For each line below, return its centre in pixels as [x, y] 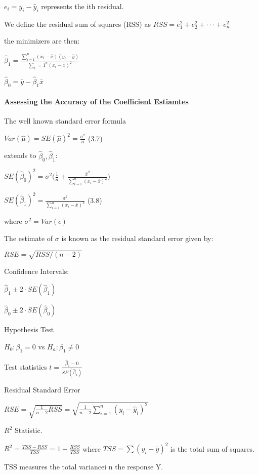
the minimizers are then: [42, 41]
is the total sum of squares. [213, 448]
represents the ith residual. [82, 6]
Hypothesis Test [29, 329]
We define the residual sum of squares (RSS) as [77, 24]
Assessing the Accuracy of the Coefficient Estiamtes [96, 102]
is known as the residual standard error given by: [137, 238]
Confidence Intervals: [37, 271]
